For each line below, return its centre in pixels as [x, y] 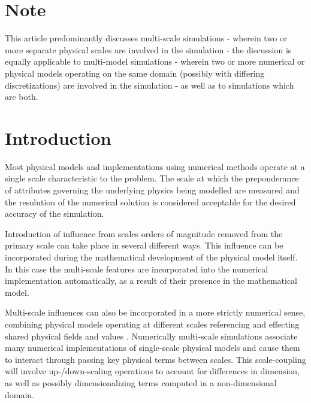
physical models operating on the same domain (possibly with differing [135, 73]
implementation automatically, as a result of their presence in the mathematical [151, 281]
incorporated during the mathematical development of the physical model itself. [151, 257]
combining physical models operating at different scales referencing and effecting [152, 324]
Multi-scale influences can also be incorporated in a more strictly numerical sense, [155, 312]
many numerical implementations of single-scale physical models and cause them [153, 348]
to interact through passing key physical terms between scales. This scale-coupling [155, 359]
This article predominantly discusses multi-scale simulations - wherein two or [146, 38]
